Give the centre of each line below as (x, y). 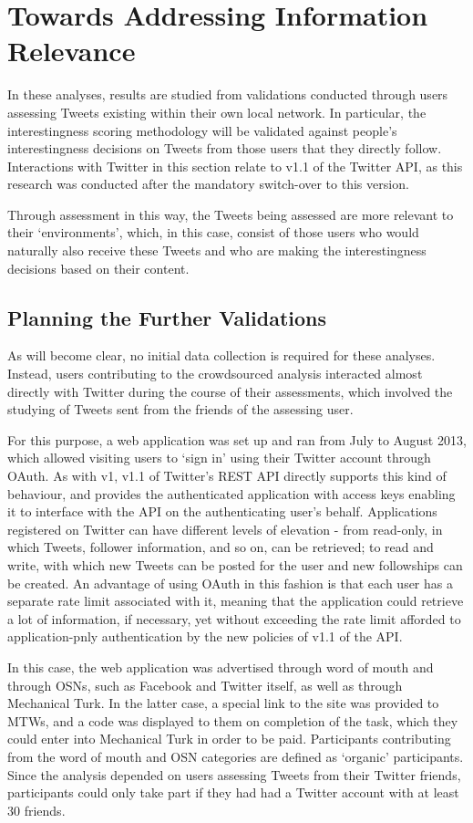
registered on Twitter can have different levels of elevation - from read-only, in (225, 529)
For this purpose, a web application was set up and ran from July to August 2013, (237, 439)
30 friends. (36, 810)
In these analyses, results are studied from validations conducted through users (228, 94)
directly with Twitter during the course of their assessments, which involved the (230, 391)
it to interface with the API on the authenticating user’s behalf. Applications (222, 511)
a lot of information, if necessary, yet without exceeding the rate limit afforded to (234, 618)
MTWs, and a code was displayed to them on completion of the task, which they (233, 720)
